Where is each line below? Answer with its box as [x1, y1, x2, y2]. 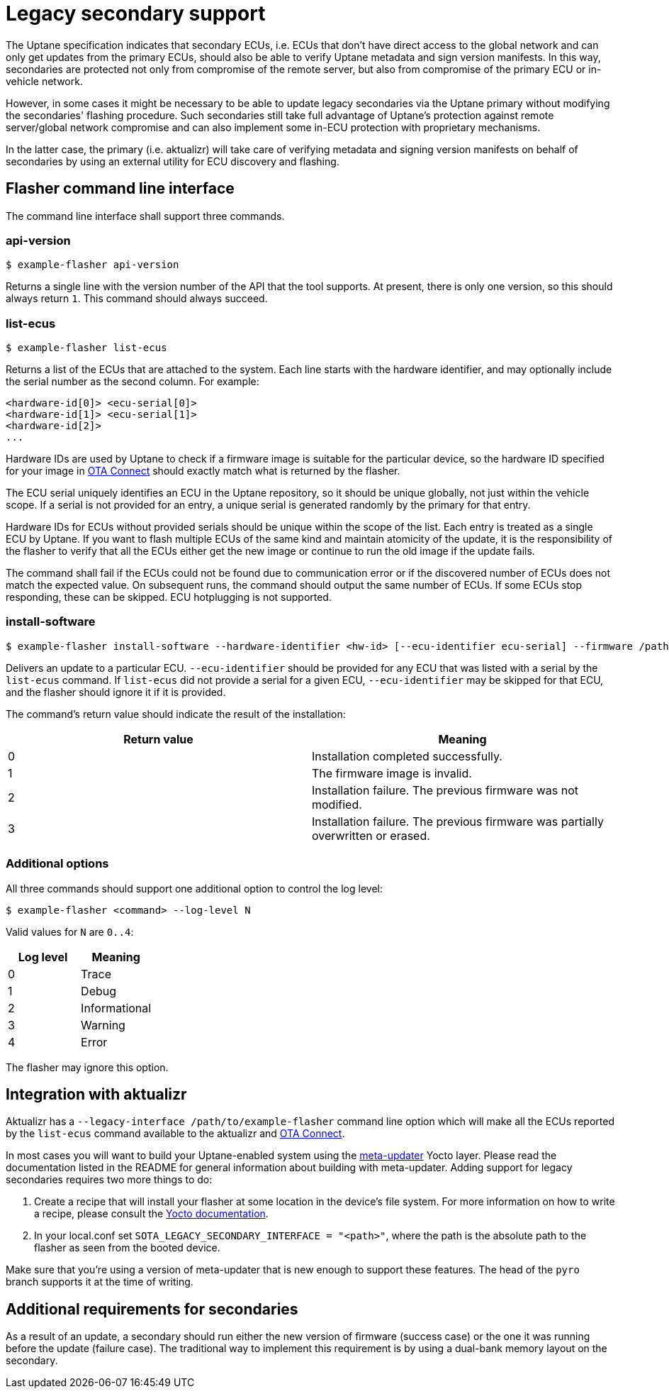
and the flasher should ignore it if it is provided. [6, 685, 226, 698]
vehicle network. [6, 74, 83, 87]
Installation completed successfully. [312, 748, 502, 763]
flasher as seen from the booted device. [34, 1241, 220, 1254]
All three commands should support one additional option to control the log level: [6, 882, 383, 895]
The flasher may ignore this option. [6, 1061, 169, 1073]
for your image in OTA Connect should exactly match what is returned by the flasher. [6, 465, 400, 477]
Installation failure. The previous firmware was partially [312, 814, 604, 829]
